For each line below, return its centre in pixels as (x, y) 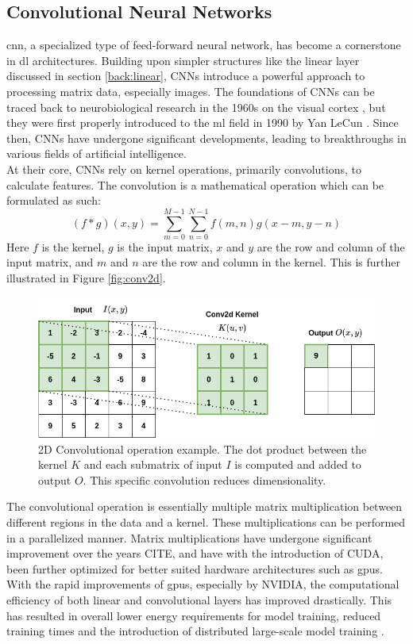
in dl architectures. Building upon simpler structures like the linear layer (183, 60)
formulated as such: (54, 200)
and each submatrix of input (153, 464)
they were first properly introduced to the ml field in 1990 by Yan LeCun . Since (203, 123)
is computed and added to (298, 464)
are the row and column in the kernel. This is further (271, 262)
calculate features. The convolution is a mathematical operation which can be (195, 184)
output (55, 479)
